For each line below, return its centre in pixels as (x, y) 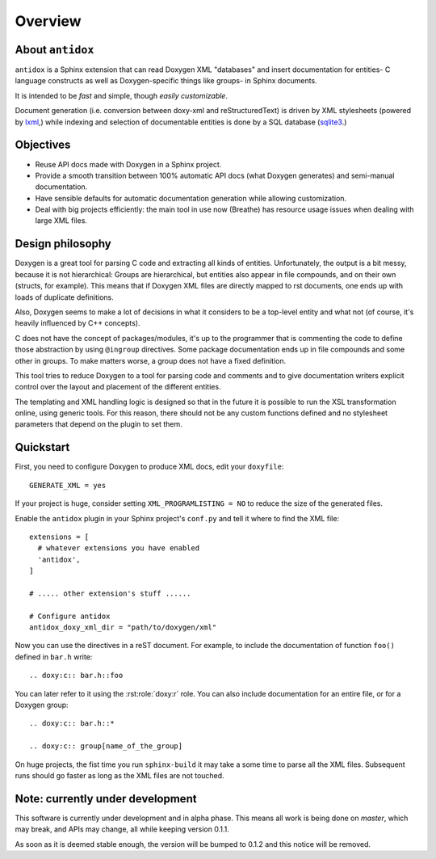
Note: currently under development (106, 799)
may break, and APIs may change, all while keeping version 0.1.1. (122, 829)
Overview (48, 21)
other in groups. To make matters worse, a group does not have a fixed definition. (151, 360)
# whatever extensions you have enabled (119, 548)
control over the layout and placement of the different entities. (118, 387)
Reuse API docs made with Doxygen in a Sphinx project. (128, 164)
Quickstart (42, 447)
